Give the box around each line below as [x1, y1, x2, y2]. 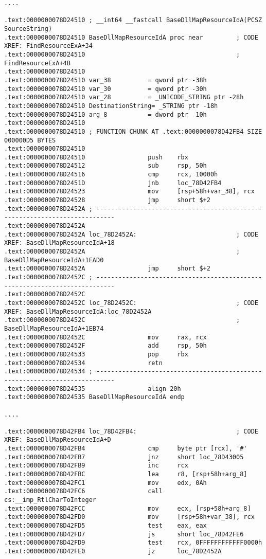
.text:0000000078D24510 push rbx [4, 153, 188, 161]
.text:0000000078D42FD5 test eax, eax [4, 522, 207, 530]
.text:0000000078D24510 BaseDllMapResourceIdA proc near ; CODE [4, 33, 258, 41]
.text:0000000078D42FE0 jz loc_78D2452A [4, 548, 222, 555]
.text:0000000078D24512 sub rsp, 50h [4, 162, 207, 170]
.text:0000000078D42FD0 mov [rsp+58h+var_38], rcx [4, 513, 255, 521]
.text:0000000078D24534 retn [4, 359, 163, 367]
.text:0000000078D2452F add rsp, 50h [4, 342, 207, 350]
